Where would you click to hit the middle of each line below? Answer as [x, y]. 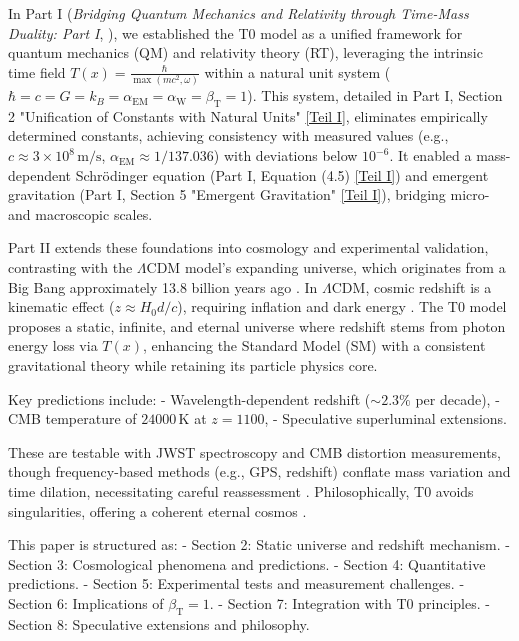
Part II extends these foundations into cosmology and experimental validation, [248, 247]
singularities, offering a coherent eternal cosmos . [157, 510]
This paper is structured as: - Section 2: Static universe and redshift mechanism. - [259, 544]
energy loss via [53, 345]
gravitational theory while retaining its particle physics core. [193, 365]
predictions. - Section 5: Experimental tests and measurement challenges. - [236, 583]
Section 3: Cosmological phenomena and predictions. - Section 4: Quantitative [247, 563]
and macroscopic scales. [80, 213]
